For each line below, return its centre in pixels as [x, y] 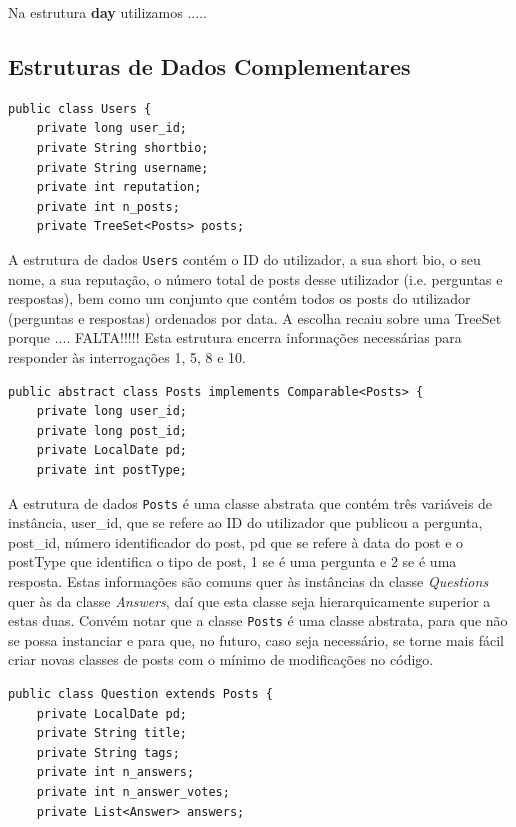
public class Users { [80, 108]
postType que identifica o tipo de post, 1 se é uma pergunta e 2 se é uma [232, 561]
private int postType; [111, 469]
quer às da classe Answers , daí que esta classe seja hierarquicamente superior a [249, 600]
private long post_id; [111, 430]
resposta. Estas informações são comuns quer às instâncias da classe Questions [248, 580]
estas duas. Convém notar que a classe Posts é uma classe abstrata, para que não [258, 620]
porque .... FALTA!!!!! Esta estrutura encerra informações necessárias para [235, 337]
